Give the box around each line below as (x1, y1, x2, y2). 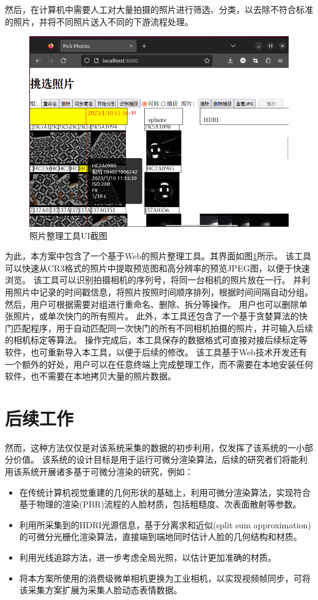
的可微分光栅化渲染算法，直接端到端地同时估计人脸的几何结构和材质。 (19, 530, 302, 543)
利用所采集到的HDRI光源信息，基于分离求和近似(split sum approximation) (19, 518, 311, 531)
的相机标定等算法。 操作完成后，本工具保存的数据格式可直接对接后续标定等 (5, 333, 308, 346)
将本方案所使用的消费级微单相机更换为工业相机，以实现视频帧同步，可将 (19, 571, 311, 584)
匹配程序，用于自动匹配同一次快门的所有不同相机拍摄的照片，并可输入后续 (13, 321, 313, 334)
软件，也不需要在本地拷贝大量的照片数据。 (5, 370, 176, 382)
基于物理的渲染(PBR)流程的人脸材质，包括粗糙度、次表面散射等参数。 (19, 498, 301, 511)
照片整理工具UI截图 (29, 229, 108, 241)
